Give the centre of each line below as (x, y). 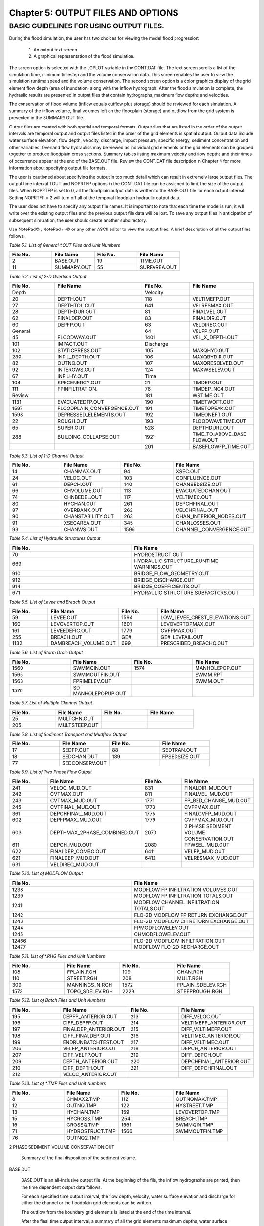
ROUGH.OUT (72, 421)
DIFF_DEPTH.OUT (83, 1068)
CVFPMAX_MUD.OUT (209, 820)
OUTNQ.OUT (72, 363)
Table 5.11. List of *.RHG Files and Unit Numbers (57, 956)
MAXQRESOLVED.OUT (218, 363)
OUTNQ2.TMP (83, 1138)
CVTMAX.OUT (67, 794)
